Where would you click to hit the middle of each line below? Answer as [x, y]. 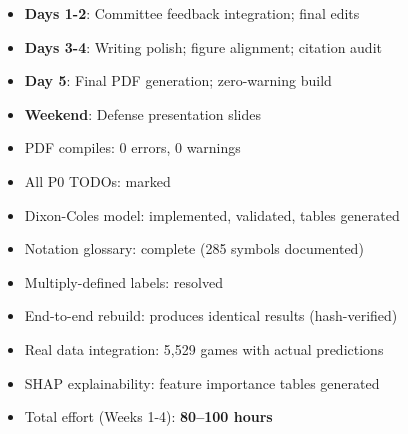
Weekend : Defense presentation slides [142, 113]
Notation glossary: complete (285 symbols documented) [194, 248]
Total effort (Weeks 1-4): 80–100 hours [148, 416]
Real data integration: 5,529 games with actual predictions [204, 348]
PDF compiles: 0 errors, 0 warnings [132, 147]
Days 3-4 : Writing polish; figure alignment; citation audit [203, 46]
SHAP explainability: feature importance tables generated [202, 382]
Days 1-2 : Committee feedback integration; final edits [192, 13]
